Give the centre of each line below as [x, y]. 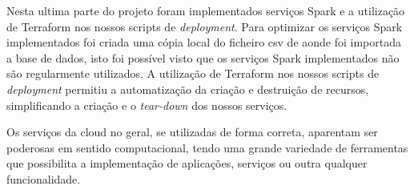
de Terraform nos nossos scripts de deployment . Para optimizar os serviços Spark [205, 26]
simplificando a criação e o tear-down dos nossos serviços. [147, 105]
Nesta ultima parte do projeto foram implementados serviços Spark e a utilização [206, 10]
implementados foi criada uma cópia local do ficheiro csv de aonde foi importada [204, 42]
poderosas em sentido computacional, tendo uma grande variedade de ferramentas [207, 147]
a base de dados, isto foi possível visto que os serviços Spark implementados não [203, 57]
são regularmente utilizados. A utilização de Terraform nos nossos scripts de [193, 73]
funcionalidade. [44, 178]
